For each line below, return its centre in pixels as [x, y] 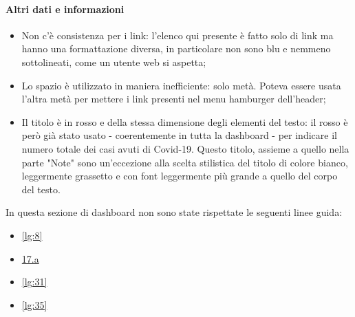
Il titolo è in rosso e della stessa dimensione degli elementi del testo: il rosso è [185, 121]
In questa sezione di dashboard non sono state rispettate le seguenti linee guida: [174, 212]
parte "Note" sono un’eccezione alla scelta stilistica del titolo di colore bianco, [185, 162]
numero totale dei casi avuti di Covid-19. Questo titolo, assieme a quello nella [185, 148]
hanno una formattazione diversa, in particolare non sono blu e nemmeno [176, 48]
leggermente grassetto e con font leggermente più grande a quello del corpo [180, 176]
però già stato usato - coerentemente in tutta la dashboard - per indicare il [179, 135]
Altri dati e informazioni [65, 9]
